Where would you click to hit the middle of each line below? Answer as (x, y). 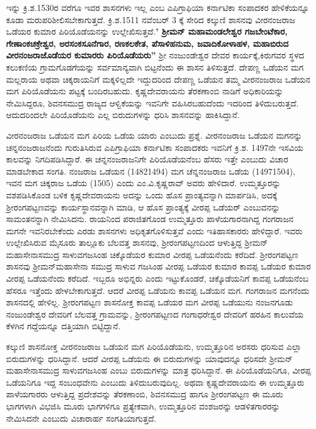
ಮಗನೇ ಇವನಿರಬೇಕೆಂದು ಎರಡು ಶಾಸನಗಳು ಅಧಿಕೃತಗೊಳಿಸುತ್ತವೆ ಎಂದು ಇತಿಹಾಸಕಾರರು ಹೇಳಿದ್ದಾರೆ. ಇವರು (154, 230)
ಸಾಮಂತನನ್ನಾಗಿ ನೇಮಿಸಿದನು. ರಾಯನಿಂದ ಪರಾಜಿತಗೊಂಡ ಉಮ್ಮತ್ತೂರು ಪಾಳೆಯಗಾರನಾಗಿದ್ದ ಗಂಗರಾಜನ (150, 219)
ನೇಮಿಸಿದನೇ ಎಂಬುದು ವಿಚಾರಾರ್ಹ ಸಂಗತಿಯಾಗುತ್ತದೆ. (81, 418)
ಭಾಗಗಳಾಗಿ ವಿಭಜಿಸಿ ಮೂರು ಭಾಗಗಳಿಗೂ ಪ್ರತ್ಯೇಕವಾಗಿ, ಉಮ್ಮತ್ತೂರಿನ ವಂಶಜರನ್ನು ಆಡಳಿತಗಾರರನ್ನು (143, 406)
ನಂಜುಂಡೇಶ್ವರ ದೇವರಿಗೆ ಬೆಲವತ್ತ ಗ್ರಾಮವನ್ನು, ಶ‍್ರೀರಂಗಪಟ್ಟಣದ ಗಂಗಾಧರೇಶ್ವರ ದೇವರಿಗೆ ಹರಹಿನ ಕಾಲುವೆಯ (155, 314)
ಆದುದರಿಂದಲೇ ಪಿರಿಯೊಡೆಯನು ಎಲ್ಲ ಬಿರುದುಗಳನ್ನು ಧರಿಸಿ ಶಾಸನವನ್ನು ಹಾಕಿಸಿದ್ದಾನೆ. (123, 115)
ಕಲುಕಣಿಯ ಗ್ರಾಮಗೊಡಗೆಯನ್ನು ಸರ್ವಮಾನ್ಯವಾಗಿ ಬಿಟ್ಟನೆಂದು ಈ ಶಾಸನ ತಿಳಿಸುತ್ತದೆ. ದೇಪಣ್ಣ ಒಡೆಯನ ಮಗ (155, 67)
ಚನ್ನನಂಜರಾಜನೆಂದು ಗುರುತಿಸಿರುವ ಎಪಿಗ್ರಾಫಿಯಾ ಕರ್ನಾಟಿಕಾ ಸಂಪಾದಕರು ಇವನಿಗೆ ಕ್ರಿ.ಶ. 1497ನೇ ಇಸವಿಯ (155, 147)
